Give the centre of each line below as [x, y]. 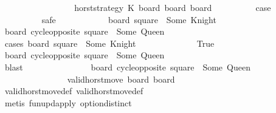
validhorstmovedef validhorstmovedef [74, 91]
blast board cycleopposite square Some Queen [127, 67]
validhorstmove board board [121, 79]
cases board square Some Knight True [109, 43]
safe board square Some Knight [129, 19]
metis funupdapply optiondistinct [68, 102]
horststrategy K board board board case [173, 7]
